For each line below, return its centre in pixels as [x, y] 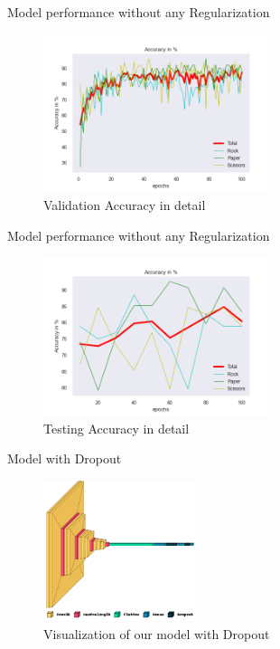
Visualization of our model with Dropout [157, 633]
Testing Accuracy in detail [117, 428]
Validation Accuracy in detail [125, 205]
